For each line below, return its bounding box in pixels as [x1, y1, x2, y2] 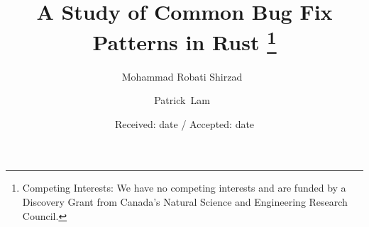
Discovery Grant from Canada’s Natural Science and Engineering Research [22, 194, 348, 209]
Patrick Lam [154, 93, 210, 107]
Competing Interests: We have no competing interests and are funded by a [22, 180, 346, 195]
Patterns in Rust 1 [92, 25, 277, 57]
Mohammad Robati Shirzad [121, 69, 243, 83]
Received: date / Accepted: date [114, 116, 255, 131]
